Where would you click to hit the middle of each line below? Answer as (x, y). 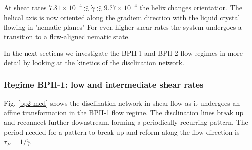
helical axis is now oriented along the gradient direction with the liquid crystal (122, 17)
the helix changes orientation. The (191, 7)
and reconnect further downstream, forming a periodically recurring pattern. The (126, 122)
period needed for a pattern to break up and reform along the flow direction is (122, 132)
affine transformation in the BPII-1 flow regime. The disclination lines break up (124, 112)
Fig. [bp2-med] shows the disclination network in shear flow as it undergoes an (122, 103)
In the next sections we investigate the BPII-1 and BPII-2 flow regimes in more (124, 53)
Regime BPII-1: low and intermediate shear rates (104, 84)
